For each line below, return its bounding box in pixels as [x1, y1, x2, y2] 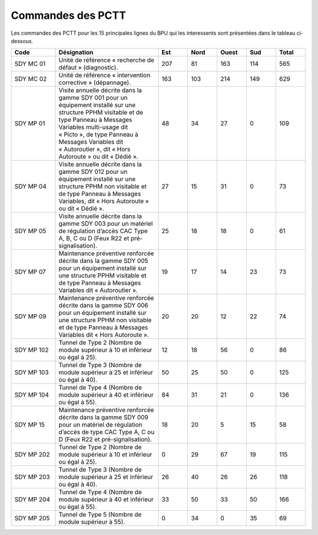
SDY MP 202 [14, 451, 50, 459]
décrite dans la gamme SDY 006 [58, 301, 148, 309]
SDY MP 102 [14, 346, 49, 354]
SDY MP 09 [14, 312, 47, 321]
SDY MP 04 [14, 183, 47, 191]
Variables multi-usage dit [58, 123, 128, 131]
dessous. [11, 37, 34, 44]
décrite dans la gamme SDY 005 [58, 257, 148, 265]
